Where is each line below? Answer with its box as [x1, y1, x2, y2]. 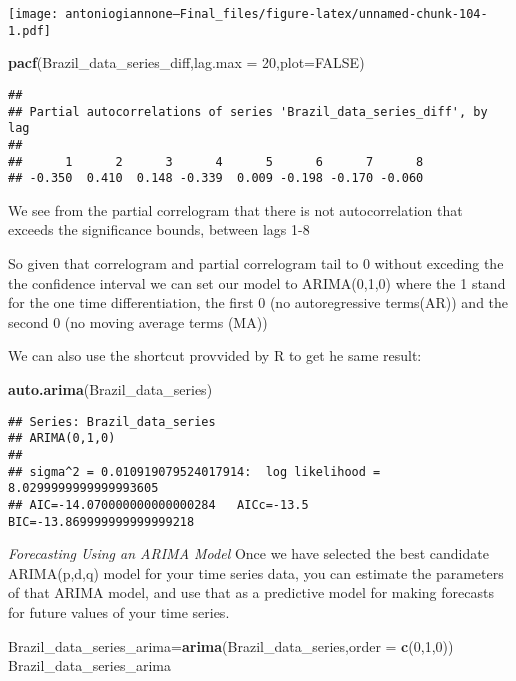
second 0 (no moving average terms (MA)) [8, 311, 268, 332]
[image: [8, 7, 59, 21]
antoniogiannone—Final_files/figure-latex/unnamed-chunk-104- [65, 7, 488, 21]
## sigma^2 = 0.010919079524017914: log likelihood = [8, 464, 381, 479]
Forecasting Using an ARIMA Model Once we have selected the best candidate [8, 543, 489, 564]
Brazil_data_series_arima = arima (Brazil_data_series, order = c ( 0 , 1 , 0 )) [8, 635, 454, 656]
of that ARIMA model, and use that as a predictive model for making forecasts [8, 582, 494, 603]
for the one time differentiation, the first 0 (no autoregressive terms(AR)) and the [8, 292, 509, 313]
